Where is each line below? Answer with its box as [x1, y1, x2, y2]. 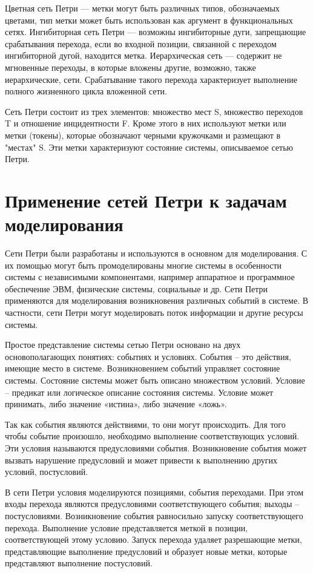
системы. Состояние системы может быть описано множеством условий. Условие [5, 373, 305, 386]
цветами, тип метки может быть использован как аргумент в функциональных [5, 13, 293, 26]
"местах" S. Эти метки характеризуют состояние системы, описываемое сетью [5, 140, 293, 153]
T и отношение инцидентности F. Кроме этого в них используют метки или [5, 117, 286, 129]
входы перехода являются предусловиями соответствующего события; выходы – [5, 497, 300, 510]
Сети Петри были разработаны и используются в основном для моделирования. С [5, 247, 308, 260]
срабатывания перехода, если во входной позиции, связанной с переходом [5, 37, 277, 50]
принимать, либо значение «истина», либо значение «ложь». [5, 398, 227, 410]
